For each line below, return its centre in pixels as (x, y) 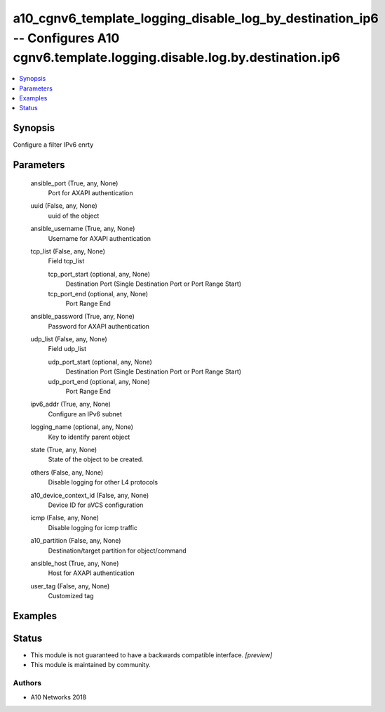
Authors (27, 683)
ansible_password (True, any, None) (82, 317)
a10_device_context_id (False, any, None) (90, 495)
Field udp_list (67, 349)
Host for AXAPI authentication (91, 573)
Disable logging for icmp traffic (93, 527)
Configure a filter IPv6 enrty (53, 145)
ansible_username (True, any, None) (83, 229)
